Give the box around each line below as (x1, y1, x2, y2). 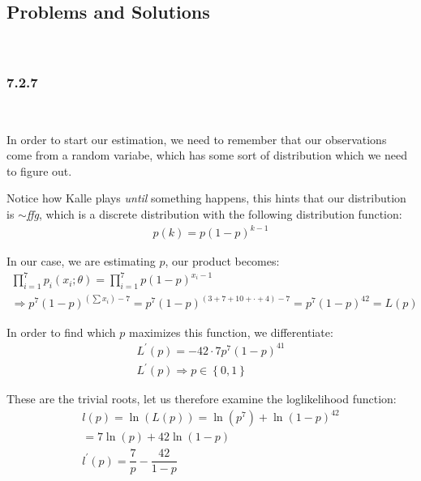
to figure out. (6, 162, 72, 179)
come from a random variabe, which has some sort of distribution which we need (6, 147, 407, 164)
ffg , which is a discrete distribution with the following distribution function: (26, 205, 402, 222)
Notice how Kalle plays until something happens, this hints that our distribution (6, 189, 406, 206)
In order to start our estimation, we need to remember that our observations (6, 130, 387, 147)
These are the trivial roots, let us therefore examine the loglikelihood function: (6, 390, 397, 407)
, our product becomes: (165, 253, 280, 270)
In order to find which (6, 323, 116, 340)
